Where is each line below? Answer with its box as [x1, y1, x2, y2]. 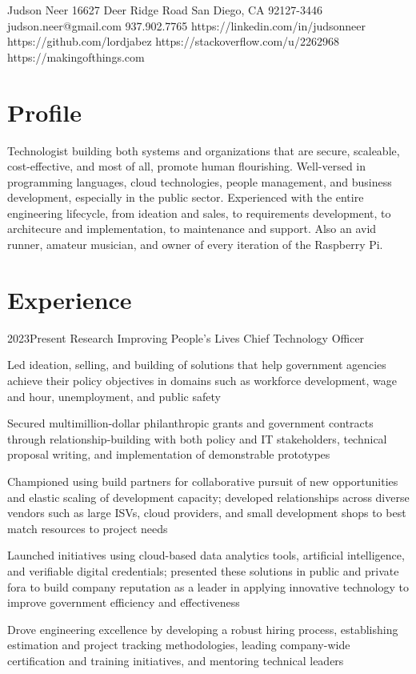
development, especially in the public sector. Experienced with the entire [7, 189, 364, 206]
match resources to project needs [7, 520, 168, 536]
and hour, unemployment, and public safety [7, 387, 221, 404]
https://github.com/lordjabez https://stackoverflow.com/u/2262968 [7, 33, 339, 50]
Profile [7, 95, 82, 128]
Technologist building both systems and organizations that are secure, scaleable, [7, 142, 400, 158]
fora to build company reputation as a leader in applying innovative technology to [7, 578, 409, 595]
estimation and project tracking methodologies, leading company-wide [7, 636, 350, 653]
